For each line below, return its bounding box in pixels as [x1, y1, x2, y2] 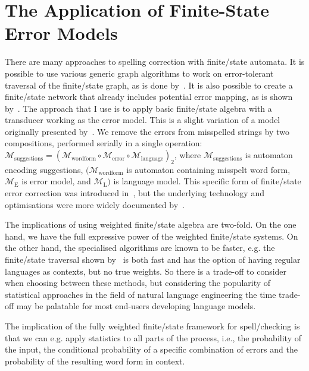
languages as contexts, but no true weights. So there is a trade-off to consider [5, 265, 287, 277]
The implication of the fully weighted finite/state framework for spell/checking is [5, 319, 300, 332]
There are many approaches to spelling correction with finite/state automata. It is [5, 55, 305, 68]
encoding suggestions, [5, 163, 83, 175]
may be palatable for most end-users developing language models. [16, 300, 256, 312]
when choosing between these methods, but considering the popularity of [5, 276, 271, 289]
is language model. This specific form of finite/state [113, 175, 301, 187]
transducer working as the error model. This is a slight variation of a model [5, 114, 280, 126]
